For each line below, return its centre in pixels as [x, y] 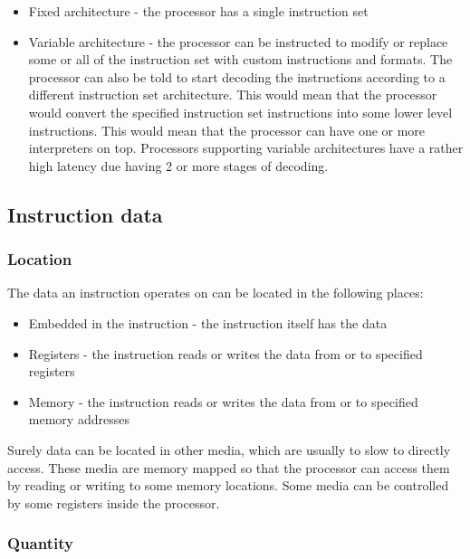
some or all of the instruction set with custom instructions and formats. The [240, 59]
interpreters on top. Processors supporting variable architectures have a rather [246, 148]
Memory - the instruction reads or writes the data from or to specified [223, 401]
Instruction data [85, 214]
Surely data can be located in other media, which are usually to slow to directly [229, 449]
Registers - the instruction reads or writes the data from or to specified [225, 353]
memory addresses [79, 419]
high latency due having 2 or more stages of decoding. [178, 165]
